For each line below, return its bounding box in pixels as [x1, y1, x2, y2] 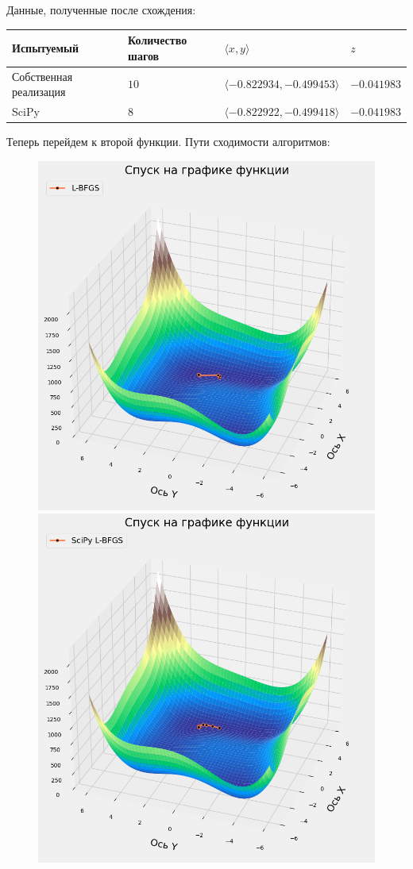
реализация [12, 83, 66, 100]
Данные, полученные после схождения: [6, 2, 196, 17]
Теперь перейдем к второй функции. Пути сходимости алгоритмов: [6, 133, 330, 150]
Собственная [12, 67, 73, 84]
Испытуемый [12, 39, 79, 56]
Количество [128, 32, 187, 48]
